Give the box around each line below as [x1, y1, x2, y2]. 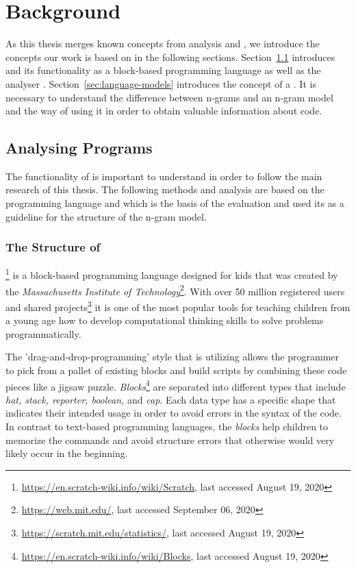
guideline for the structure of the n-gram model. [5, 209, 207, 223]
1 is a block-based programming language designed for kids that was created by [5, 266, 338, 282]
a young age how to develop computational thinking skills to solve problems [5, 313, 324, 328]
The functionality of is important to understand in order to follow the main [5, 169, 322, 183]
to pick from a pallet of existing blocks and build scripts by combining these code [5, 363, 347, 378]
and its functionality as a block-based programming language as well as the [5, 63, 321, 77]
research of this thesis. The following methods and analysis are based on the [5, 182, 325, 197]
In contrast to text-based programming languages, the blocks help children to [5, 419, 329, 434]
